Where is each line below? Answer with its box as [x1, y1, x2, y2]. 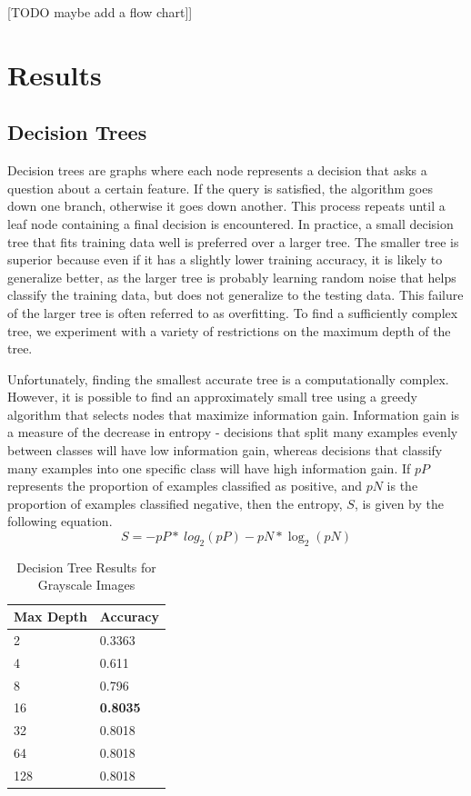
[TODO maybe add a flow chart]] [7, 3, 193, 21]
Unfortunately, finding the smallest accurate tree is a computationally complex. [7, 369, 449, 388]
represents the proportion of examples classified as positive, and [7, 476, 362, 495]
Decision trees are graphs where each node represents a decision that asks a [7, 161, 427, 180]
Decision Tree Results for [16, 557, 156, 576]
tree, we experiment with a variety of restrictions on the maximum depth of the [7, 321, 451, 340]
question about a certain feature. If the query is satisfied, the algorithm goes [7, 178, 433, 197]
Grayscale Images [37, 575, 135, 594]
